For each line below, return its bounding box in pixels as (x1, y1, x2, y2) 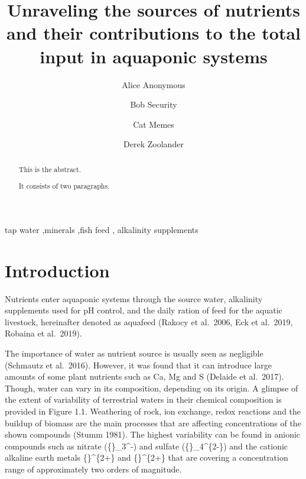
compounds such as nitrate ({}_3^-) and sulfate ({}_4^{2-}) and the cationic (5, 439, 288, 452)
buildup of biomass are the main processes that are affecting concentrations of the (5, 416, 301, 429)
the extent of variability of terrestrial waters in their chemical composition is (5, 393, 282, 406)
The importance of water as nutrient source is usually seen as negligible (5, 347, 263, 359)
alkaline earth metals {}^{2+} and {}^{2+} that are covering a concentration (5, 451, 288, 464)
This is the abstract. (18, 164, 82, 174)
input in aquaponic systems (40, 44, 268, 68)
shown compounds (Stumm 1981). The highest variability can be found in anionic (5, 428, 301, 441)
